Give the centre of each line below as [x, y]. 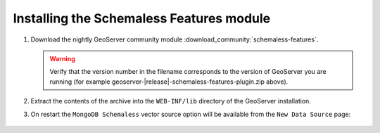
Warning [62, 58]
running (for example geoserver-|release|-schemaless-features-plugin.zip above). [169, 82]
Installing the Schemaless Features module [142, 18]
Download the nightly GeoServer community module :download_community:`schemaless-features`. [175, 39]
